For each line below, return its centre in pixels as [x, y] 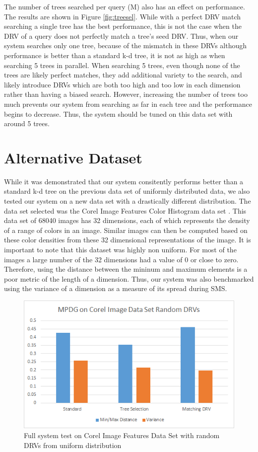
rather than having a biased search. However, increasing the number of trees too [126, 94]
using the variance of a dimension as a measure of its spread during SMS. [116, 288]
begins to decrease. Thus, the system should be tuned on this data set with [118, 113]
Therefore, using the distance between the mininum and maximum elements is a [126, 269]
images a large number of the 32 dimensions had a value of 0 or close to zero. [121, 259]
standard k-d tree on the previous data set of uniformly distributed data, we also [127, 191]
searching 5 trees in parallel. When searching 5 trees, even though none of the [122, 65]
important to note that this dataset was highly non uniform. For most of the [120, 249]
